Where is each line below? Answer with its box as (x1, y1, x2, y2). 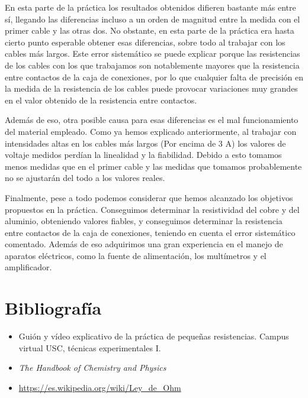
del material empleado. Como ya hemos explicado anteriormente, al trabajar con (5, 125, 297, 137)
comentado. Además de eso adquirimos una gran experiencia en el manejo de (5, 238, 283, 250)
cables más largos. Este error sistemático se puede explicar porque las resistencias (5, 47, 300, 60)
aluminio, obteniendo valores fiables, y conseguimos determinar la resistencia (5, 215, 283, 227)
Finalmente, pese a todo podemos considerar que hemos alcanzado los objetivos (5, 191, 293, 203)
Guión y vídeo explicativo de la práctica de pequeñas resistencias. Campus (18, 330, 289, 342)
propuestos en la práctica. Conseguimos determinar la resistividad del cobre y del (5, 203, 300, 215)
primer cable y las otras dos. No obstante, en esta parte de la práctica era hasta (5, 24, 294, 37)
